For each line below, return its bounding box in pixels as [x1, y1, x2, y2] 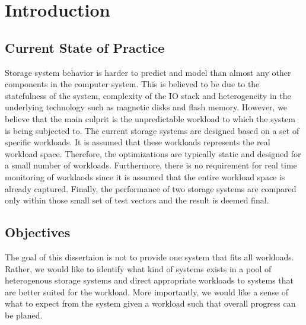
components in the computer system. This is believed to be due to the [5, 78, 260, 90]
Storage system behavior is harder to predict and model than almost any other [5, 66, 291, 78]
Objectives [5, 223, 71, 241]
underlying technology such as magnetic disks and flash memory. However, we [5, 101, 288, 113]
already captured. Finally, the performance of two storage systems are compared [5, 182, 297, 195]
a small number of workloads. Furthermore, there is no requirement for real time [5, 159, 297, 171]
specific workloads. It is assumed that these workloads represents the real [5, 136, 270, 148]
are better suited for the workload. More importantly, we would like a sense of [5, 285, 289, 298]
